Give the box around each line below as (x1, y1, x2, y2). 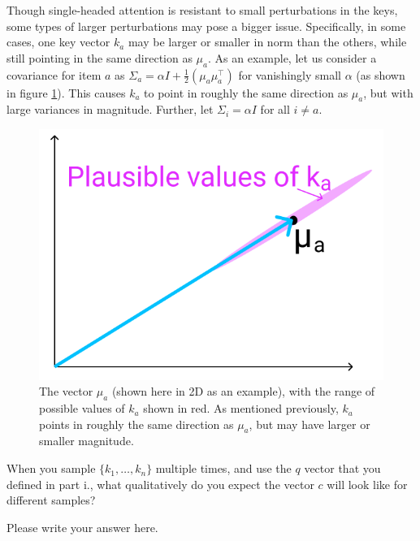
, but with (363, 84, 414, 101)
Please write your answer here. (6, 518, 158, 535)
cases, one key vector (6, 33, 110, 50)
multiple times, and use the (155, 460, 292, 477)
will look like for (327, 475, 408, 492)
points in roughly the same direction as (39, 415, 234, 432)
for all (260, 101, 290, 118)
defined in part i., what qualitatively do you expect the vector (6, 475, 314, 492)
